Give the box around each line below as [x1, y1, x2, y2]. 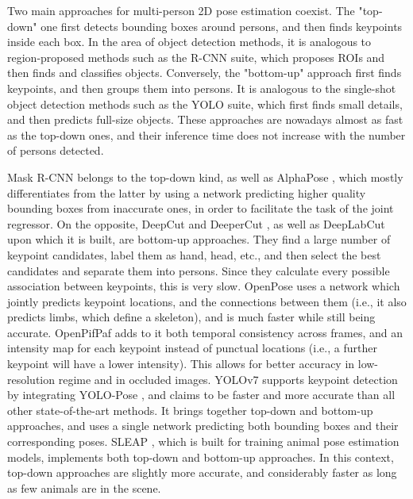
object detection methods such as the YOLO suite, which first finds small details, [7, 95, 403, 112]
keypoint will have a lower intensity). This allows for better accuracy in [7, 355, 355, 372]
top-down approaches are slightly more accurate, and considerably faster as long [7, 464, 397, 481]
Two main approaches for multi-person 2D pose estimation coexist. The [7, 2, 355, 18]
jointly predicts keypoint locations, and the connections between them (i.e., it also [7, 293, 407, 309]
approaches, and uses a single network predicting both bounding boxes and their [7, 417, 399, 434]
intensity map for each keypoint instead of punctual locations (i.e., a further [7, 340, 377, 356]
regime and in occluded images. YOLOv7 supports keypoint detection [58, 370, 398, 387]
